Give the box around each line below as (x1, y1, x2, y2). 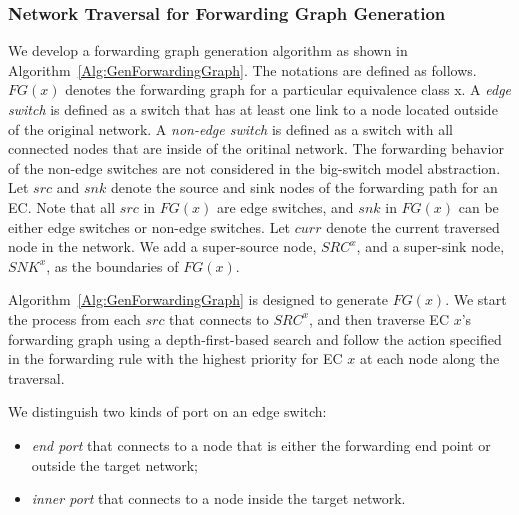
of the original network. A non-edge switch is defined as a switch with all (8, 118, 453, 139)
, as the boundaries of (46, 255, 179, 276)
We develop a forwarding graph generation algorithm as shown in (8, 40, 408, 61)
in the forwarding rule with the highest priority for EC (8, 348, 343, 369)
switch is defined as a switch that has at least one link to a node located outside (8, 99, 498, 119)
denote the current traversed (326, 216, 500, 237)
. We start (445, 289, 507, 310)
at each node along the (359, 348, 500, 369)
